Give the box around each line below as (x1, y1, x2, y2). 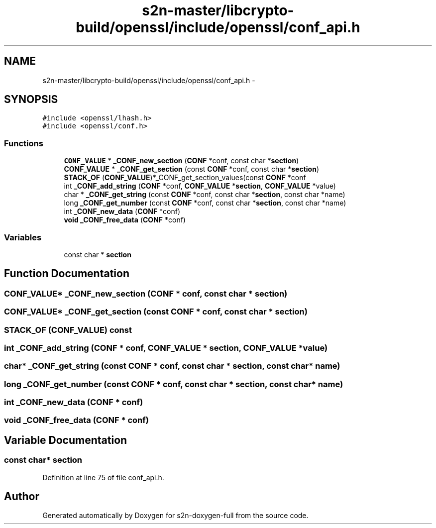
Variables (4, 232, 42, 242)
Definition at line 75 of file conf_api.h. (42, 473, 164, 482)
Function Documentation (4, 267, 129, 280)
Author (4, 490, 39, 503)
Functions (4, 138, 43, 148)
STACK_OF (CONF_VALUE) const (4, 324, 132, 335)
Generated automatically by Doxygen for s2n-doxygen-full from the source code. (42, 511, 309, 520)
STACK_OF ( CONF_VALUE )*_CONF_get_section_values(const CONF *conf (64, 173, 306, 182)
